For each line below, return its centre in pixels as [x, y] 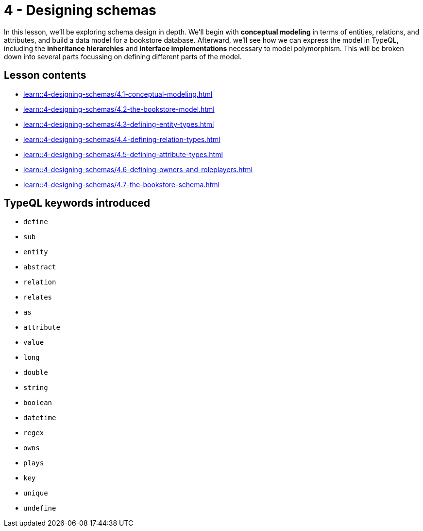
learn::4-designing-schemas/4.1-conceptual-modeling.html [118, 94]
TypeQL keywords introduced [77, 203]
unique [36, 493]
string [36, 388]
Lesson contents [45, 75]
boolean [38, 403]
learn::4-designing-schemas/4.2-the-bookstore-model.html [119, 109]
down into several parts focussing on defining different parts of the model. [123, 56]
